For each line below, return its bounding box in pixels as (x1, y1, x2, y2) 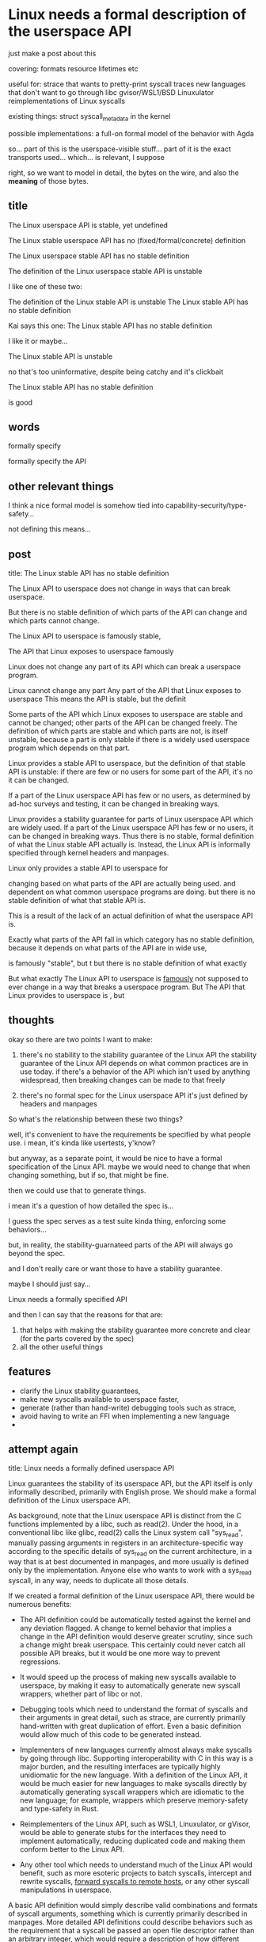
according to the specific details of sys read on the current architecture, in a (8, 1547, 253, 1558)
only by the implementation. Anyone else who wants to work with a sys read (8, 1566, 252, 1577)
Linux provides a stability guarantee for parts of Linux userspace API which (8, 814, 253, 824)
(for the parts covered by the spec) (19, 1333, 135, 1343)
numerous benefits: (8, 1599, 72, 1609)
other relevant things (8, 479, 115, 493)
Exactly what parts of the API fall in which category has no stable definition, (8, 935, 255, 944)
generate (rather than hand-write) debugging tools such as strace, (19, 1403, 237, 1412)
